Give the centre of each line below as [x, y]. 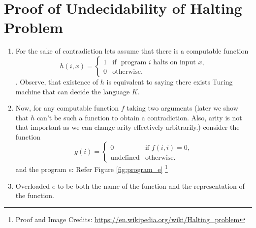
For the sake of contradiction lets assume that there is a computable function [132, 51]
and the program [41, 169]
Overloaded [33, 185]
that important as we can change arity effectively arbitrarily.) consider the [128, 127]
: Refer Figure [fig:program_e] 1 [120, 169]
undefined [125, 158]
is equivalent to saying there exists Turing [170, 81]
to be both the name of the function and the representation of [151, 185]
